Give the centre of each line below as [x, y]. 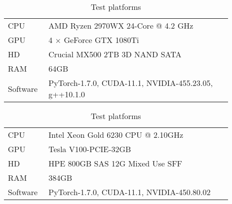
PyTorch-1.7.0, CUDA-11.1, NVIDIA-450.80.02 [130, 192]
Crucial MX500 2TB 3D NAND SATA [115, 54]
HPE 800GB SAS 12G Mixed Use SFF [116, 163]
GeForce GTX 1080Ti [101, 40]
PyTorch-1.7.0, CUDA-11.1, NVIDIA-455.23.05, [131, 83]
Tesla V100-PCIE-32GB [90, 149]
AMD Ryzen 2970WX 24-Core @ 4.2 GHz [121, 25]
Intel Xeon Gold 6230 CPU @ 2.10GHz [116, 135]
